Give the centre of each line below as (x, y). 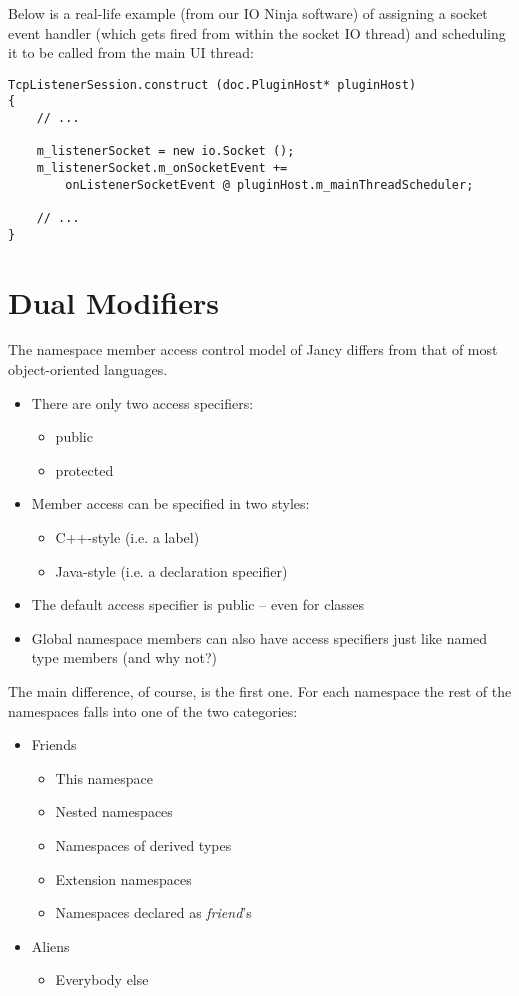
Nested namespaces (114, 811)
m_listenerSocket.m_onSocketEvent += (162, 168)
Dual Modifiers (113, 301)
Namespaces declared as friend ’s (153, 912)
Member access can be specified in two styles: (170, 503)
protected (84, 469)
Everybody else (102, 979)
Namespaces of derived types (143, 844)
